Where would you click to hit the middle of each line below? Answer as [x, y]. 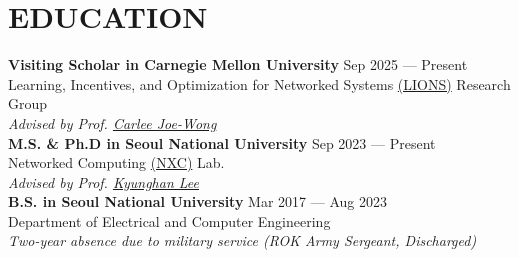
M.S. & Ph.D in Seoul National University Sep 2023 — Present [222, 142]
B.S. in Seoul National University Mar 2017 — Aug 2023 [197, 201]
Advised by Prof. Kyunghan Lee [104, 181]
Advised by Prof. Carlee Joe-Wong [112, 122]
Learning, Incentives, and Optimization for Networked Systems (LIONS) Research [259, 83]
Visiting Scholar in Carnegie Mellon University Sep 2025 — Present [238, 64]
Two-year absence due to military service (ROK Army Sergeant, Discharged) [242, 240]
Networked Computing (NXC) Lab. [116, 162]
